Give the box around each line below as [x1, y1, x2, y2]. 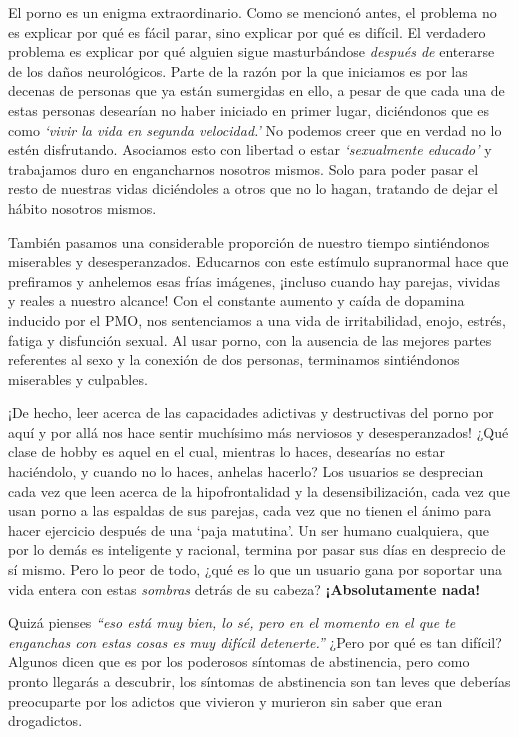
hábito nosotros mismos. [8, 197, 157, 218]
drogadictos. [8, 710, 83, 731]
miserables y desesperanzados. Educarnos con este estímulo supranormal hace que [8, 251, 509, 272]
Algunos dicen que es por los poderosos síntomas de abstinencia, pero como [8, 651, 470, 672]
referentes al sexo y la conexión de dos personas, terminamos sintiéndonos [8, 349, 460, 370]
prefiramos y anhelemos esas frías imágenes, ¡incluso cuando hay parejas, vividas [8, 270, 500, 291]
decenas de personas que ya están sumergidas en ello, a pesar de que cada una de [8, 80, 505, 101]
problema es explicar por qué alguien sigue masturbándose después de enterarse [8, 41, 495, 62]
